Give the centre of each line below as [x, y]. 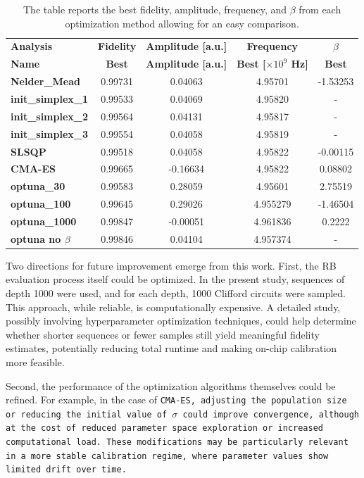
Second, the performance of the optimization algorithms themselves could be [171, 385]
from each [320, 9]
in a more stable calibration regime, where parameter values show [167, 456]
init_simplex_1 [50, 98]
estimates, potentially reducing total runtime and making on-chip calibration [171, 348]
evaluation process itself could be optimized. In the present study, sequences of [175, 279]
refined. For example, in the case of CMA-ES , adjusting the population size [176, 400]
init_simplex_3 [50, 133]
